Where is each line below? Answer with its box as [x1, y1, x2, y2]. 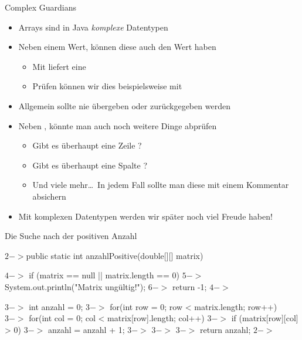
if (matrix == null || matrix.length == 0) [29, 269, 180, 281]
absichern [32, 190, 66, 202]
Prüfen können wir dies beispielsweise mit [32, 80, 182, 92]
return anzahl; [199, 323, 251, 335]
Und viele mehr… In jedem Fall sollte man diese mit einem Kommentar [32, 179, 289, 191]
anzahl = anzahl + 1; [47, 323, 125, 335]
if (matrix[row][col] [231, 312, 298, 324]
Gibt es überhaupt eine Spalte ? [32, 159, 148, 171]
